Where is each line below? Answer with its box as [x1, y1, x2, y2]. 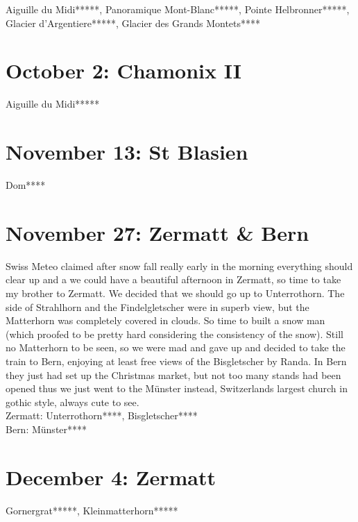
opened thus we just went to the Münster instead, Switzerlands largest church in [6, 381, 348, 396]
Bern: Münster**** [6, 421, 87, 436]
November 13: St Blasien [6, 137, 248, 166]
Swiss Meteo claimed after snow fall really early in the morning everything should [6, 258, 353, 273]
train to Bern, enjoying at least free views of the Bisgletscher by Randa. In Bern [6, 353, 347, 368]
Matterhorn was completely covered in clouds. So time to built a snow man [6, 313, 325, 328]
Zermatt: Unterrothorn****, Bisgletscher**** [6, 408, 198, 423]
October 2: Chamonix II [6, 56, 242, 85]
